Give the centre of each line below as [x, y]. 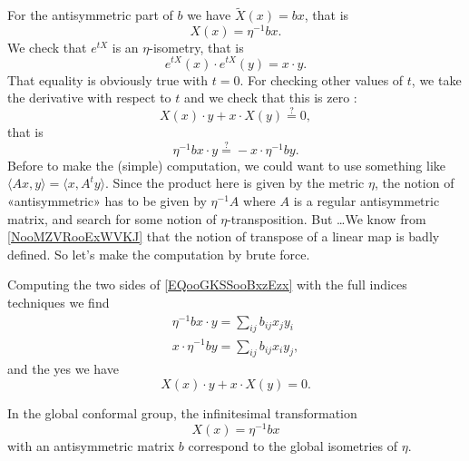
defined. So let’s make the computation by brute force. [159, 254]
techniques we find [59, 302]
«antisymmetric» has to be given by [107, 200]
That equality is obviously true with [108, 79]
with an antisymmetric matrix [91, 445]
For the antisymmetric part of [90, 15]
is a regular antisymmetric [366, 200]
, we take [436, 79]
